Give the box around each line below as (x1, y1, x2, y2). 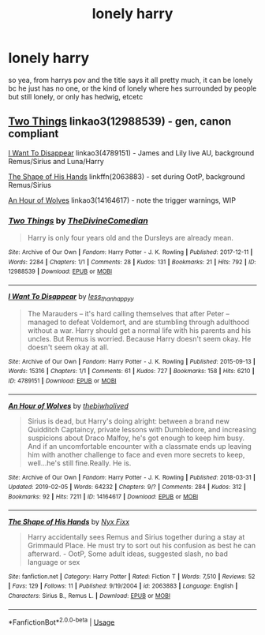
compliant (8, 127, 59, 140)
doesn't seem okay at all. (27, 342, 109, 352)
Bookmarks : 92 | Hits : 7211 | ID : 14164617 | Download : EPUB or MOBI (8, 493, 199, 501)
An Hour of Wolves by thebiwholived (8, 401, 129, 410)
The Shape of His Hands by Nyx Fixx (8, 517, 130, 526)
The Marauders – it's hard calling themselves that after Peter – (27, 308, 230, 318)
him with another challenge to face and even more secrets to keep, (27, 450, 245, 459)
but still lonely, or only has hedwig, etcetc (8, 92, 144, 101)
